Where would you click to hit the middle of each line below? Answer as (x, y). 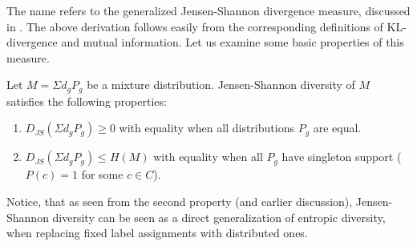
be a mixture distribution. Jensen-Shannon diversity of (221, 85)
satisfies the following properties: (87, 101)
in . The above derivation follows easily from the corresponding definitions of (195, 26)
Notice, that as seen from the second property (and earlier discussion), (180, 202)
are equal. (337, 128)
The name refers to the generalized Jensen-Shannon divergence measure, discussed (208, 10)
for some (102, 174)
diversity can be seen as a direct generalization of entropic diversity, (219, 217)
